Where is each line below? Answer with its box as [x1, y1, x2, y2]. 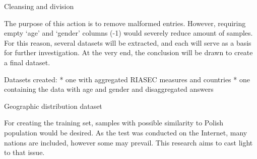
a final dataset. [4, 57, 50, 67]
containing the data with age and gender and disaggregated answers [4, 84, 214, 94]
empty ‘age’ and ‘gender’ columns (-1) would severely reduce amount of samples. [4, 28, 253, 38]
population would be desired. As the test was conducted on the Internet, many [4, 127, 247, 137]
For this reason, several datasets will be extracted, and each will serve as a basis [4, 37, 251, 48]
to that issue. [4, 147, 45, 157]
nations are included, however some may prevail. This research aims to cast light [4, 137, 253, 147]
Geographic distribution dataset [4, 100, 102, 111]
